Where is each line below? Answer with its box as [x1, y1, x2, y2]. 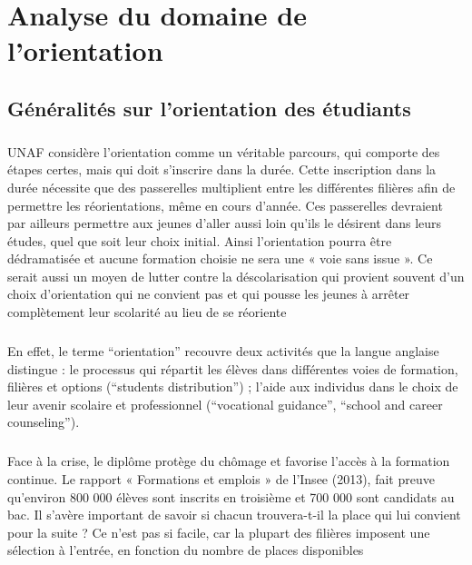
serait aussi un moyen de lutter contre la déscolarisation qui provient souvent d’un [7, 266, 465, 285]
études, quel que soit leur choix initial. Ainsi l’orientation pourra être [7, 231, 392, 250]
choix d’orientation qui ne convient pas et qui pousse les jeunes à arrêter [7, 284, 410, 303]
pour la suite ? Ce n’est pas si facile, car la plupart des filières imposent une [7, 522, 430, 541]
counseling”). [7, 412, 80, 431]
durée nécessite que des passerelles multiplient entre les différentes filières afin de [7, 177, 456, 196]
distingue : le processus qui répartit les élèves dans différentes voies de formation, [7, 359, 458, 378]
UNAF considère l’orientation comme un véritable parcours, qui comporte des [7, 142, 440, 161]
